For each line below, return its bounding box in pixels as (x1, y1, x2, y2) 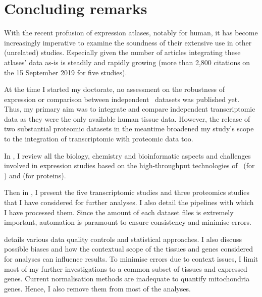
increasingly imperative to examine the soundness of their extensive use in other (4, 37, 252, 47)
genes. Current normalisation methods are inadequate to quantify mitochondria (4, 273, 250, 284)
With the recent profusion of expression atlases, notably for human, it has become (4, 27, 258, 38)
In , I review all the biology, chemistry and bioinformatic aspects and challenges (4, 150, 251, 161)
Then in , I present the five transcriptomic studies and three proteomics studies (4, 187, 250, 197)
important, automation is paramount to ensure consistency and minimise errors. (4, 217, 251, 227)
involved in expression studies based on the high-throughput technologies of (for (4, 160, 255, 171)
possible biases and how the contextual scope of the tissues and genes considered (4, 243, 253, 254)
